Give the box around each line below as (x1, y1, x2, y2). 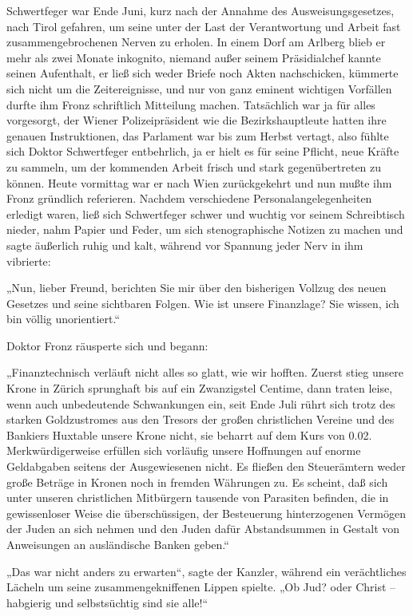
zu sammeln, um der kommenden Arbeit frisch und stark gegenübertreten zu (6, 158, 382, 175)
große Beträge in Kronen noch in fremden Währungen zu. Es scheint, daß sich (6, 473, 388, 490)
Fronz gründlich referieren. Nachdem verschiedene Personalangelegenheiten (6, 190, 372, 207)
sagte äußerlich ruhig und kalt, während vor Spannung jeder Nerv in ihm (6, 236, 363, 253)
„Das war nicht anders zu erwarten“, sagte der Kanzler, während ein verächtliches (6, 563, 407, 579)
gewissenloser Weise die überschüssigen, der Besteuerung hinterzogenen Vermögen (6, 504, 406, 521)
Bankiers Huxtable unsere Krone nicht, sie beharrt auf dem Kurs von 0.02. (6, 426, 372, 443)
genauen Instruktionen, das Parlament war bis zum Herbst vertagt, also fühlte (6, 127, 389, 144)
